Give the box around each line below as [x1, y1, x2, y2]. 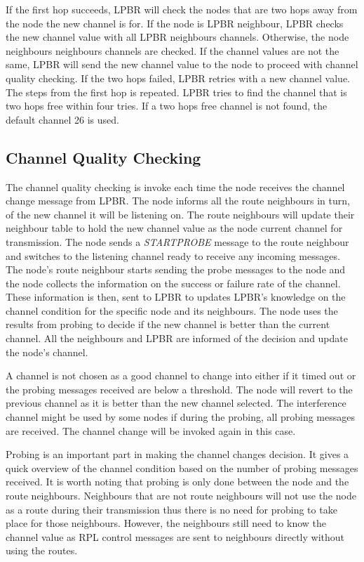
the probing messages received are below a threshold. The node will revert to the [6, 381, 353, 396]
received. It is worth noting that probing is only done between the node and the [6, 474, 349, 489]
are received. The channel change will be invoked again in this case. [6, 423, 296, 438]
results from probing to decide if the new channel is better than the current [6, 317, 330, 332]
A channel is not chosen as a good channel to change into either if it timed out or [6, 368, 356, 383]
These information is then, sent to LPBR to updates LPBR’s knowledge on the [6, 289, 346, 304]
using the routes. [6, 543, 78, 558]
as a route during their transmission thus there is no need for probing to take [6, 502, 337, 516]
